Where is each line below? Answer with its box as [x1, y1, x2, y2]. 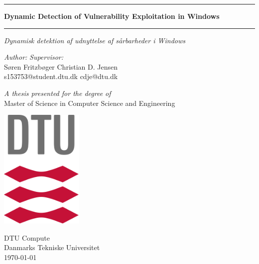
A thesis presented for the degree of [4, 88, 111, 98]
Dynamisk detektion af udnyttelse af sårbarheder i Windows [4, 35, 185, 45]
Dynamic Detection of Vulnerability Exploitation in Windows [4, 11, 220, 21]
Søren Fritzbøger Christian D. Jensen [4, 61, 118, 72]
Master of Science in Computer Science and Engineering [4, 97, 175, 108]
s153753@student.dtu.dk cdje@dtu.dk [4, 71, 118, 82]
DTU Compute [4, 232, 50, 243]
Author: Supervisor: [4, 52, 64, 62]
